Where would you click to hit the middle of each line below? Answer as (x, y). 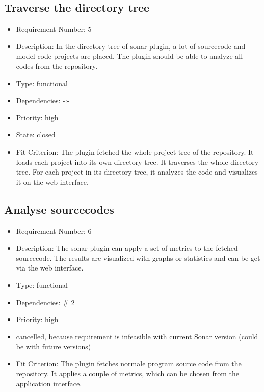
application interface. (49, 384)
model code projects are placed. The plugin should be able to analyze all (129, 56)
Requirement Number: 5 (54, 29)
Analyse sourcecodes (59, 209)
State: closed (36, 134)
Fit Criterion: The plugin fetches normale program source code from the (129, 363)
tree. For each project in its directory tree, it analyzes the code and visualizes (137, 172)
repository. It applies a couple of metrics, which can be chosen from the (127, 373)
